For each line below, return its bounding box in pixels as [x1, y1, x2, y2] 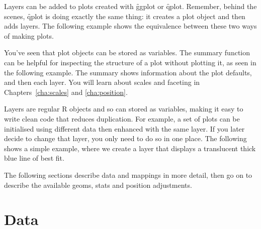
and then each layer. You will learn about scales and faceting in [4, 77, 200, 87]
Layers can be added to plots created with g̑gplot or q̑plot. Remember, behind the [4, 1, 257, 11]
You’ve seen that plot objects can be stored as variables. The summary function [4, 47, 250, 58]
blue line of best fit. [4, 153, 64, 163]
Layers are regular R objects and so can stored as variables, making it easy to [4, 103, 243, 114]
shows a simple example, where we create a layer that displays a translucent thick [4, 143, 256, 153]
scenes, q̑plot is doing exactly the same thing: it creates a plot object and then [4, 11, 245, 21]
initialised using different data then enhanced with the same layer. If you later [4, 123, 245, 134]
